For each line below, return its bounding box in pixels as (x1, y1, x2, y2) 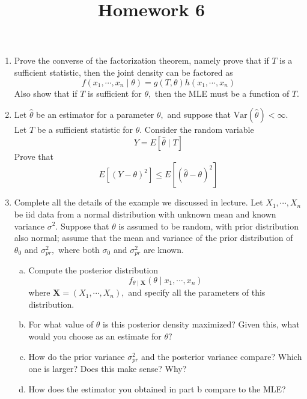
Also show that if (14, 87, 78, 99)
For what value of (28, 318, 94, 330)
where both (58, 243, 100, 255)
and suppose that (167, 108, 231, 121)
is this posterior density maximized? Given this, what (103, 318, 300, 330)
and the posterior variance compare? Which (141, 350, 302, 362)
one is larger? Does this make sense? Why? (28, 362, 187, 375)
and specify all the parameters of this (128, 286, 266, 299)
